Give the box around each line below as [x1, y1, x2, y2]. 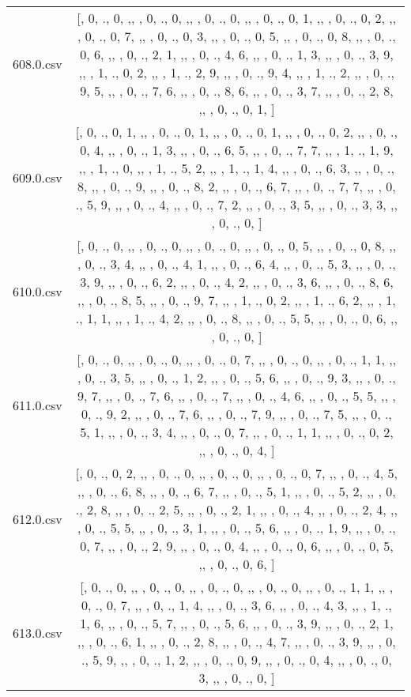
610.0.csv [13, 281, 62, 300]
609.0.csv [13, 168, 62, 186]
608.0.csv [13, 54, 62, 73]
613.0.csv [13, 623, 62, 642]
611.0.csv [13, 395, 62, 414]
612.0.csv [13, 509, 62, 528]
